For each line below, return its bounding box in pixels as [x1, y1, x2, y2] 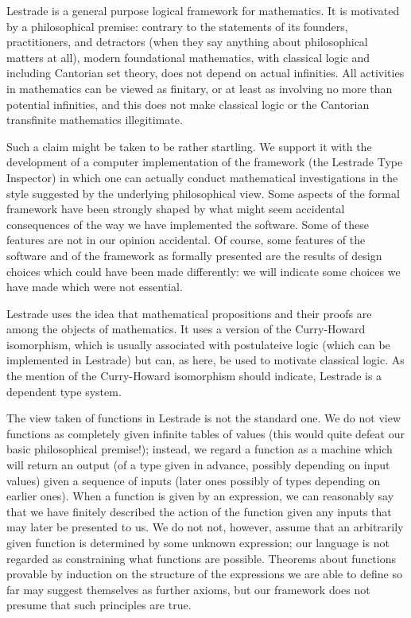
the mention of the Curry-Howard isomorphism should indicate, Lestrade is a [6, 367, 382, 384]
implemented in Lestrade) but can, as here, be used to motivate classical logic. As [6, 352, 405, 368]
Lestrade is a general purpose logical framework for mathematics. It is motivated [6, 2, 400, 18]
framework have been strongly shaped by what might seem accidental [6, 200, 345, 217]
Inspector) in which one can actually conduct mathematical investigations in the [6, 169, 398, 185]
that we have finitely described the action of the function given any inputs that [6, 503, 392, 519]
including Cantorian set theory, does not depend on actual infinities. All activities [6, 64, 405, 81]
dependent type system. [6, 383, 122, 399]
